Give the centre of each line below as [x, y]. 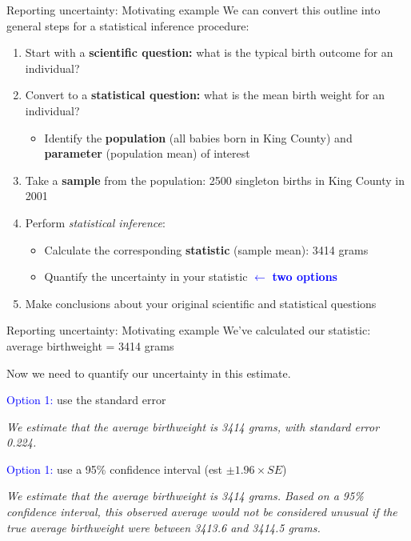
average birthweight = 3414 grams [90, 345]
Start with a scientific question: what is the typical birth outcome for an [209, 52]
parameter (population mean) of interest [147, 153]
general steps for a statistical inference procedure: [128, 25]
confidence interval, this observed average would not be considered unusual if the [202, 512]
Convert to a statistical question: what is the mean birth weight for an [205, 95]
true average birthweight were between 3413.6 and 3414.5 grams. [164, 527]
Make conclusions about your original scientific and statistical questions [201, 303]
